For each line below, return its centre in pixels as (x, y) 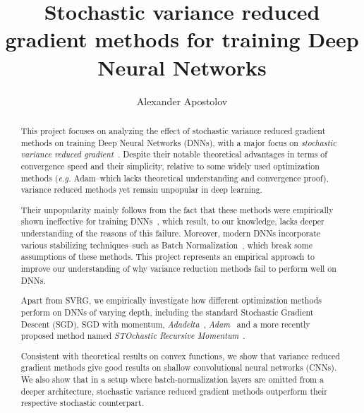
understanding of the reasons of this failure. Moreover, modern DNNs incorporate (171, 233)
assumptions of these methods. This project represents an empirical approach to (168, 257)
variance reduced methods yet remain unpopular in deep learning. (141, 190)
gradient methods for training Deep (182, 39)
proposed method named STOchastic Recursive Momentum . (133, 336)
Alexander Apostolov (182, 101)
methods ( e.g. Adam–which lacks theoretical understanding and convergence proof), (175, 178)
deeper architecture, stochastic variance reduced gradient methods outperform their (174, 391)
